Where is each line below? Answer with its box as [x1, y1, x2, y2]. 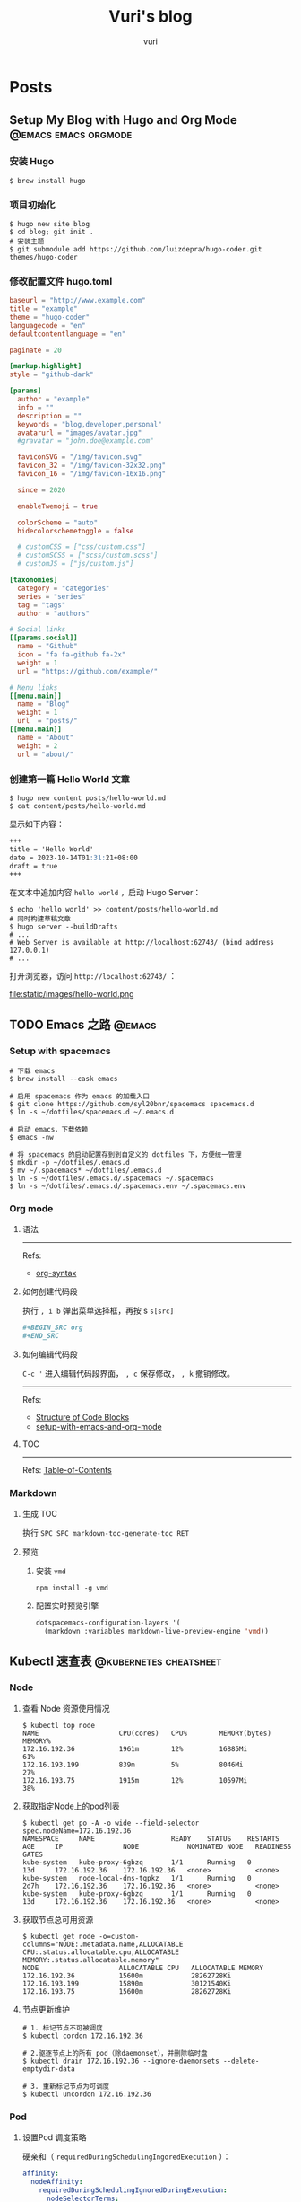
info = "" [17, 402, 54, 412]
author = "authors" [17, 609, 90, 618]
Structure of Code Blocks [35, 1412, 130, 1422]
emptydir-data [21, 2064, 75, 2074]
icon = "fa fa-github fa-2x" [17, 650, 126, 659]
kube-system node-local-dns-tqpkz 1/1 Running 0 [21, 1873, 252, 1882]
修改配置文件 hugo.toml [9, 275, 113, 287]
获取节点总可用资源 [21, 1914, 94, 1925]
